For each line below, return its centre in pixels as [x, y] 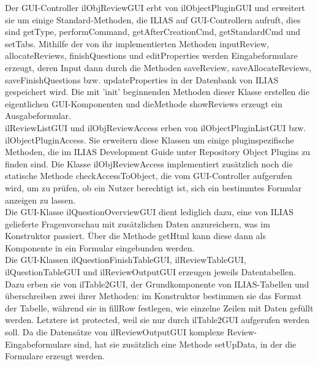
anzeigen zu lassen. [40, 200]
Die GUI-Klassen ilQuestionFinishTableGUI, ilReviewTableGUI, [126, 260]
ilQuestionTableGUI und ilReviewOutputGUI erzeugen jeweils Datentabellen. [150, 272]
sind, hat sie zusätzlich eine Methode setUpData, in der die [185, 344]
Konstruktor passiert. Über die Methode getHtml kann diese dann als [136, 236]
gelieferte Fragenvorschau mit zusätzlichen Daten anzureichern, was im [138, 223]
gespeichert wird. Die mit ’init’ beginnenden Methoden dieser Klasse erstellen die [157, 92]
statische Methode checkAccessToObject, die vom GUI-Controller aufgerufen [149, 176]
